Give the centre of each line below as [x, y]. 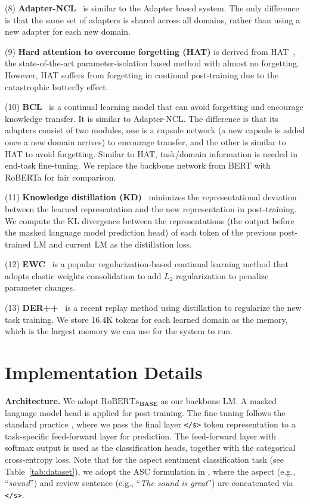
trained [18, 244]
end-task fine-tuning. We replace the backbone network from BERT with [138, 165]
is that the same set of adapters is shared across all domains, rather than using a [153, 19]
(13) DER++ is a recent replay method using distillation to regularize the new [153, 308]
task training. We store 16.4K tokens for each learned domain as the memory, [146, 319]
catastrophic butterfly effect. [57, 86]
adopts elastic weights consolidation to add [83, 275]
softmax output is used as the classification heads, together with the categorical [150, 448]
